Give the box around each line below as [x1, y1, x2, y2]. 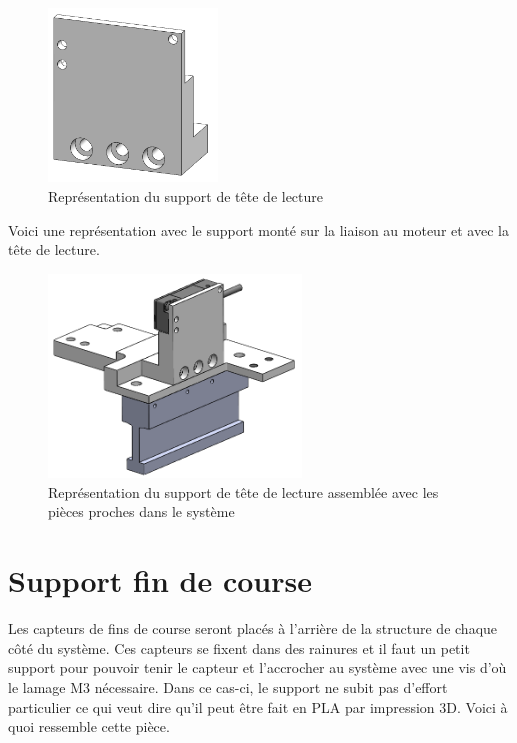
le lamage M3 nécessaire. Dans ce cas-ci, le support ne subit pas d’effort [8, 676, 448, 697]
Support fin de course [8, 560, 312, 601]
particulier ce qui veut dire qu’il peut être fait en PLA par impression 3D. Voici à [8, 696, 508, 717]
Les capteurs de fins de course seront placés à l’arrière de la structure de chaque [8, 618, 498, 639]
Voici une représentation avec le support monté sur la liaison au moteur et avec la [8, 219, 509, 240]
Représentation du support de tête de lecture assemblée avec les [48, 481, 439, 502]
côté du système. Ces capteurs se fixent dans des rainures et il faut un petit [8, 637, 470, 658]
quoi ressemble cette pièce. [8, 716, 170, 737]
